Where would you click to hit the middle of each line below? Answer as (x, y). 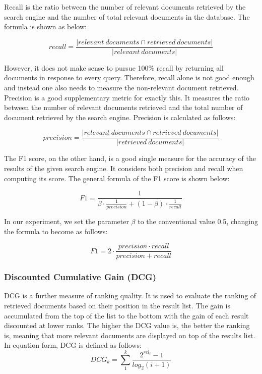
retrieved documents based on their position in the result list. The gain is (117, 306)
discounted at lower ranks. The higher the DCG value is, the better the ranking (127, 325)
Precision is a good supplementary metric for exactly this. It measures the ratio (127, 97)
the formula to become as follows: (56, 231)
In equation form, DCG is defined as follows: (73, 345)
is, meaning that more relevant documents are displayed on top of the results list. (130, 335)
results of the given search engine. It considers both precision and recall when (124, 168)
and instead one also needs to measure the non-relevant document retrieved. (121, 88)
